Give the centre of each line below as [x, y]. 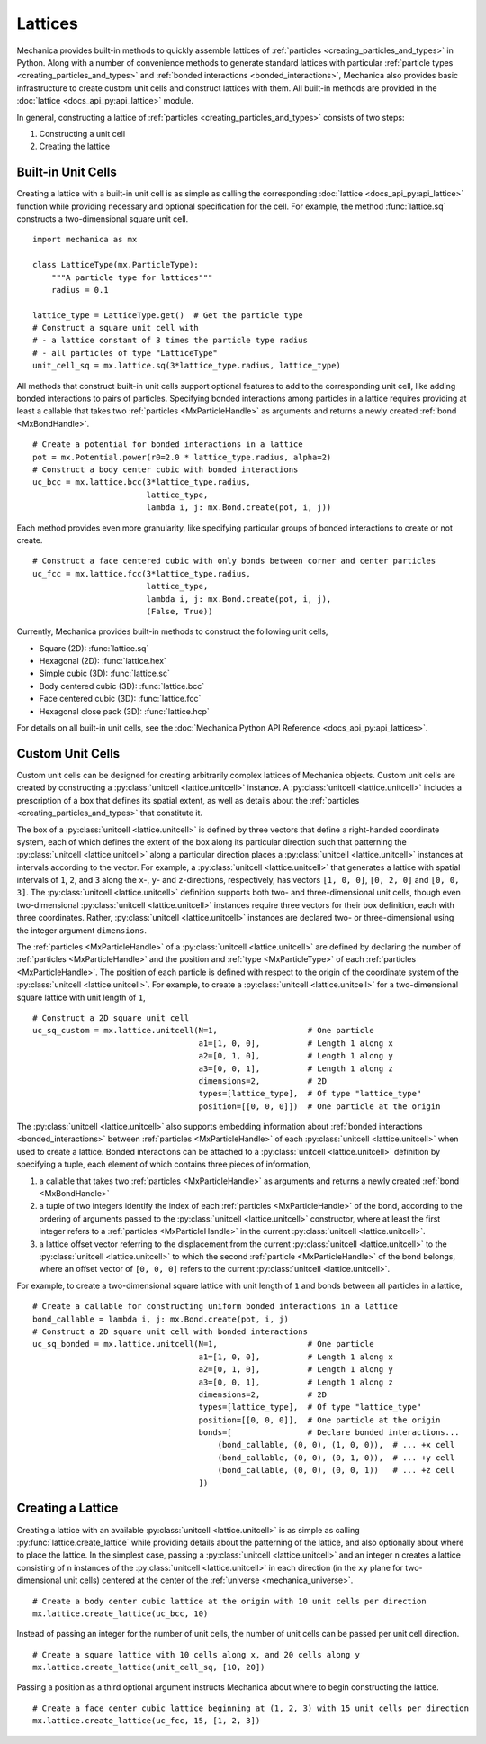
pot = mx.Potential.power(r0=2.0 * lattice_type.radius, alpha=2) [182, 457]
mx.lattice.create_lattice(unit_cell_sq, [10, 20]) [149, 1667]
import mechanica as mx [85, 240]
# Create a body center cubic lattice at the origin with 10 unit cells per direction [229, 1601]
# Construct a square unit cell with [116, 328]
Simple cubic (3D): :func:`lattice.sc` [105, 673]
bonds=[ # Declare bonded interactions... [329, 1433]
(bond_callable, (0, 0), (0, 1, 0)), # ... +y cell [336, 1458]
